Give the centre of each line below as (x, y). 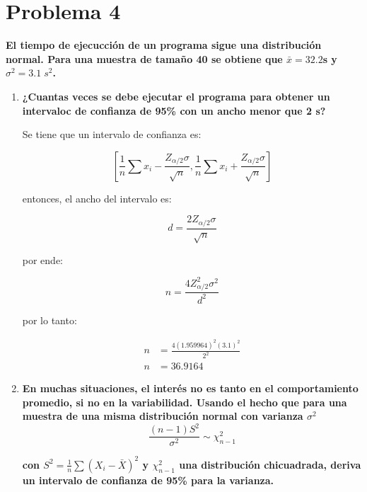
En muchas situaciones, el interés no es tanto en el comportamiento (190, 388)
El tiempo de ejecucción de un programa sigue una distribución (164, 45)
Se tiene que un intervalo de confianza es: (112, 134)
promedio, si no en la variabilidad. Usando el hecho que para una (185, 402)
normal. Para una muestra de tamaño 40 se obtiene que (144, 58)
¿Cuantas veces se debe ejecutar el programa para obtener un (176, 96)
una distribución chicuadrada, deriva (270, 464)
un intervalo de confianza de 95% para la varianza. (148, 480)
